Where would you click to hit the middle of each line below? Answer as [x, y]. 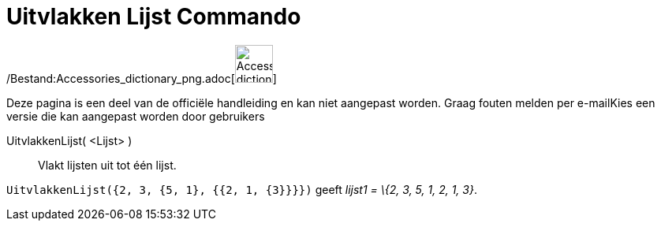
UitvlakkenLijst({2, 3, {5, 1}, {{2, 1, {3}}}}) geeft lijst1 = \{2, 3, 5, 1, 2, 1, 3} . [242, 189]
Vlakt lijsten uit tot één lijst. [107, 165]
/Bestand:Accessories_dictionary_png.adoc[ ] [142, 78]
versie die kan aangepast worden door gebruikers [136, 116]
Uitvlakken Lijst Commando [154, 17]
